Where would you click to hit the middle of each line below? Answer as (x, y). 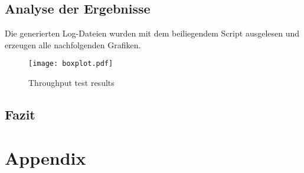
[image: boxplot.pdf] (71, 64)
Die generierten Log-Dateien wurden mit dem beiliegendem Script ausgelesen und (152, 33)
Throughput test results (71, 83)
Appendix (45, 157)
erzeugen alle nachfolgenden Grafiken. (73, 44)
